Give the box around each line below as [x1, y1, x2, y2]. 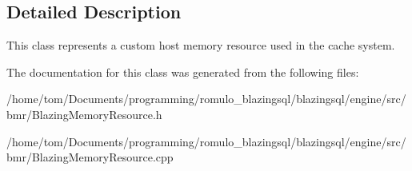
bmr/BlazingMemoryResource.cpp [6, 149, 174, 165]
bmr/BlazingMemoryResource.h [6, 105, 162, 122]
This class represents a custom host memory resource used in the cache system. [6, 37, 395, 54]
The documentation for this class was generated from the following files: [6, 63, 359, 80]
